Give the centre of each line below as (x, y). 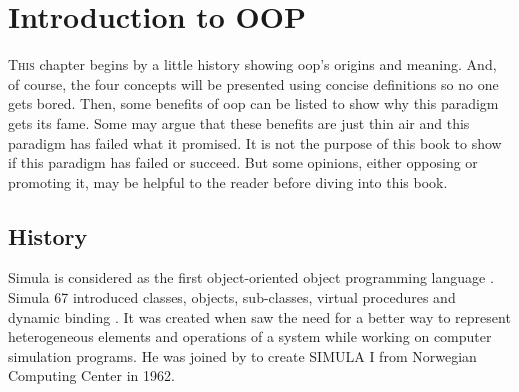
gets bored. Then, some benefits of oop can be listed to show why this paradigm (253, 103)
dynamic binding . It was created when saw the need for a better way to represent (259, 316)
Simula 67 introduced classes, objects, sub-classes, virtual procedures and (232, 297)
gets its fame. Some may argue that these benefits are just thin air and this (239, 122)
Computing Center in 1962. (91, 375)
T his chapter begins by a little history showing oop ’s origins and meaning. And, (252, 64)
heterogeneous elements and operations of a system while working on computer (250, 336)
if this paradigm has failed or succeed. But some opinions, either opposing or (243, 162)
